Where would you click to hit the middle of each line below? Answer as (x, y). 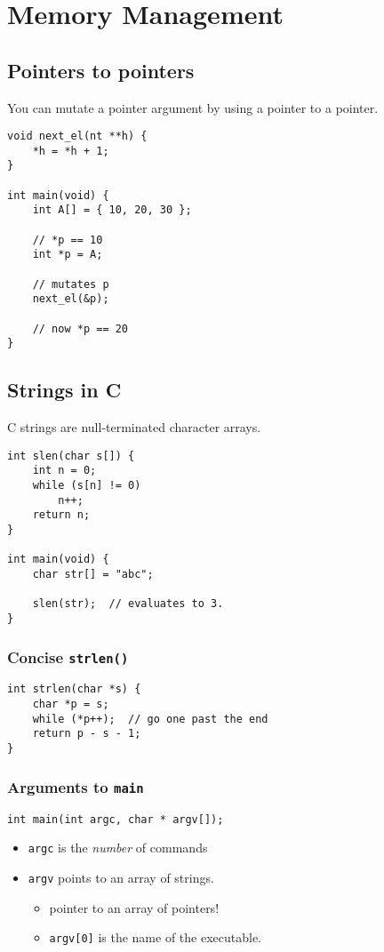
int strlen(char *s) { (74, 689)
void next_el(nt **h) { (77, 136)
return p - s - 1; (87, 734)
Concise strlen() (68, 656)
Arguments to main (76, 786)
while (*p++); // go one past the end (150, 719)
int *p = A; (68, 255)
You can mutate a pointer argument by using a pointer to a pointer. (193, 107)
